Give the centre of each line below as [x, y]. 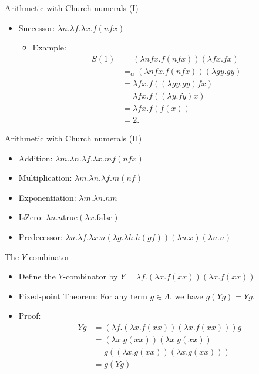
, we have [186, 296]
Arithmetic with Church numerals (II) [73, 138]
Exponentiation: [47, 197]
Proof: [30, 316]
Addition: [36, 158]
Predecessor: [41, 236]
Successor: [37, 27]
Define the [37, 276]
